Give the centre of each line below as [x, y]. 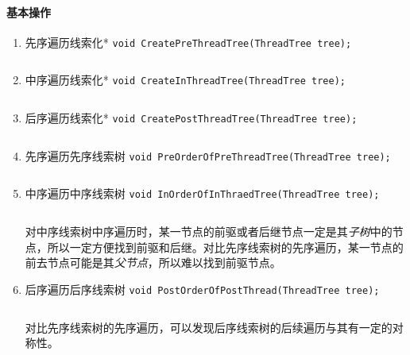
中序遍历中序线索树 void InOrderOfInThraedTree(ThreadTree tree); [202, 193]
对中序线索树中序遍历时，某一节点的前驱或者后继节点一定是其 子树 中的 [209, 232]
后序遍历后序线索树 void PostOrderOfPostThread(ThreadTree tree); [202, 289]
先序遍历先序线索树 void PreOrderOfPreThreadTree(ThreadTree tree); [208, 155]
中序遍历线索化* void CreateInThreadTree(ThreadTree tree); [185, 80]
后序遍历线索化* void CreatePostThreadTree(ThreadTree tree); [191, 118]
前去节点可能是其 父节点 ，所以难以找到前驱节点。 [153, 262]
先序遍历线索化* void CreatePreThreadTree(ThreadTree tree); [188, 42]
